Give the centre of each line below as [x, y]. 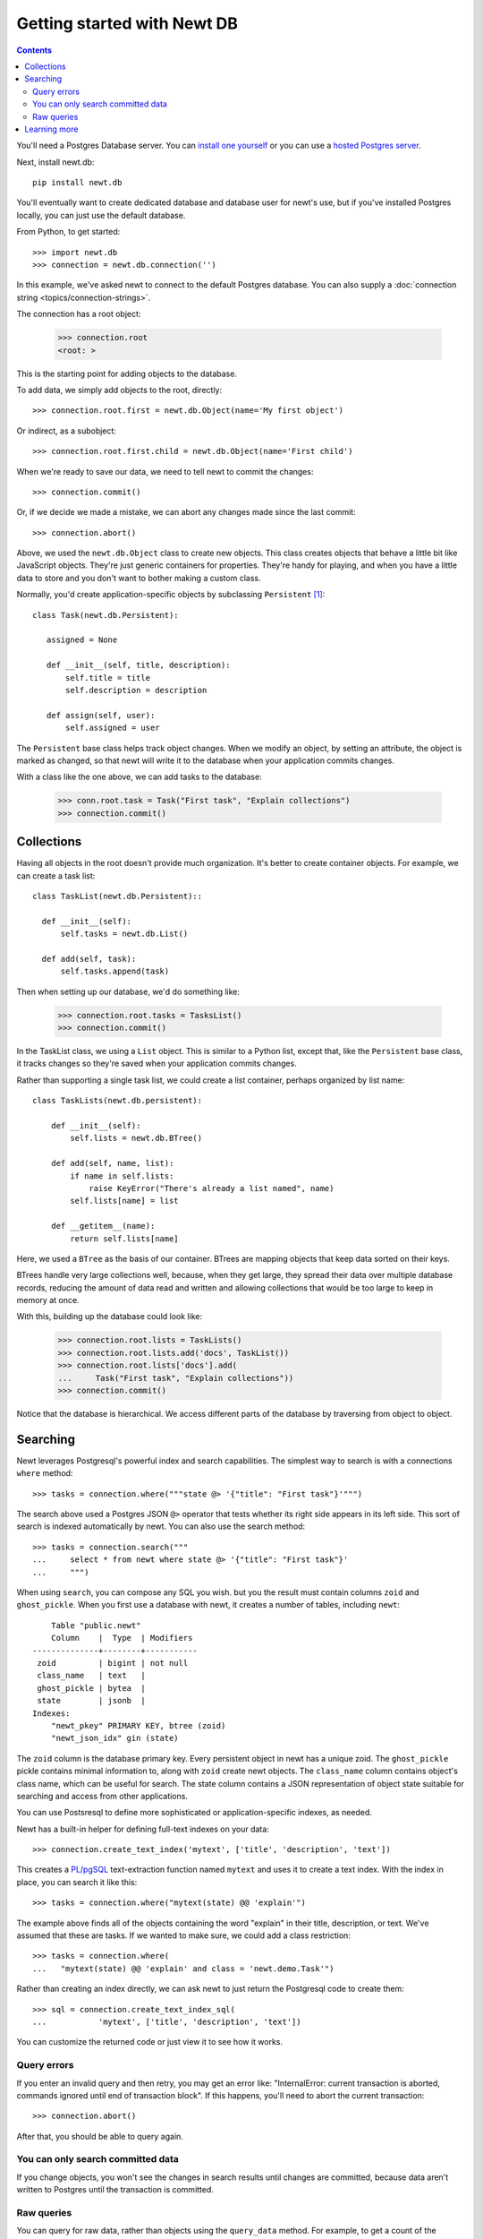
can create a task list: [56, 875]
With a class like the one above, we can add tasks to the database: [140, 777]
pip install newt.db [77, 183]
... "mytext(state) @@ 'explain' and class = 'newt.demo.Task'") [183, 1969]
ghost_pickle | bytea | [92, 1688]
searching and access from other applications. [102, 1796]
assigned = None [82, 640]
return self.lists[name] [124, 1239]
